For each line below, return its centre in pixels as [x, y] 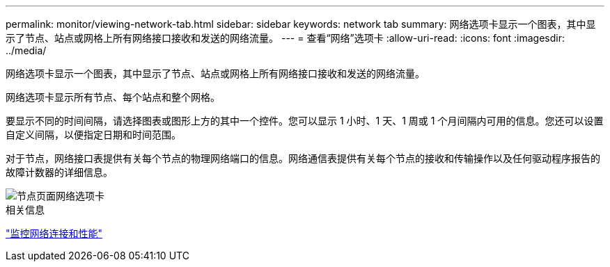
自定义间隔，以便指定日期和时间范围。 [93, 135]
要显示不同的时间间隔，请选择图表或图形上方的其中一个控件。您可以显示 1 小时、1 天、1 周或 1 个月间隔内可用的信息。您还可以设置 [305, 121]
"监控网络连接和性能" [54, 233]
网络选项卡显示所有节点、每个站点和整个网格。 [113, 97]
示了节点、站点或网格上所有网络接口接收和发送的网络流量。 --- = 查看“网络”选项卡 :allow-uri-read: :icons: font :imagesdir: [285, 38]
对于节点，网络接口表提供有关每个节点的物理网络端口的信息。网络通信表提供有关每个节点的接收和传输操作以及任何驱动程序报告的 [303, 158]
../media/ [26, 50]
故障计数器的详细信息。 [59, 172]
